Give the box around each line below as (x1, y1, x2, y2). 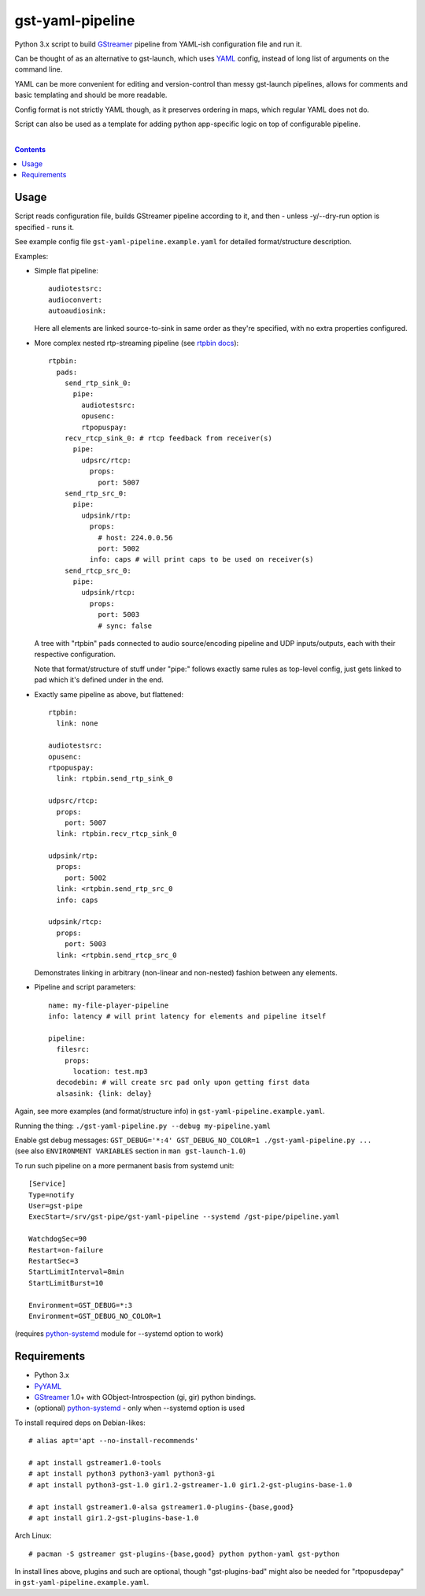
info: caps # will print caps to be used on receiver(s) (89, 555, 314, 564)
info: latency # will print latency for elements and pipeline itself (48, 1012, 327, 1021)
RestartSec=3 (28, 1256, 79, 1265)
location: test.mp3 (72, 1067, 149, 1076)
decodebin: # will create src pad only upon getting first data (56, 1078, 310, 1087)
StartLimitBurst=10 (28, 1279, 104, 1287)
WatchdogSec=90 (28, 1234, 87, 1244)
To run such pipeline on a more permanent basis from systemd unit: (14, 1160, 235, 1170)
